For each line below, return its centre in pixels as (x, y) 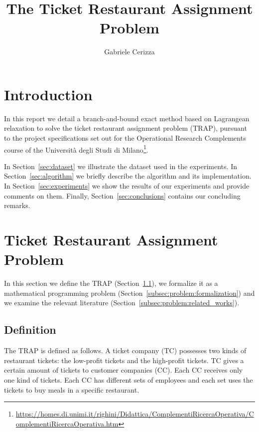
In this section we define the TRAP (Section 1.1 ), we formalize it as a (111, 283)
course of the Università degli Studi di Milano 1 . (76, 149)
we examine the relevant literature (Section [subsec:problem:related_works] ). (122, 303)
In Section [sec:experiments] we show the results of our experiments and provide (127, 186)
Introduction (48, 94)
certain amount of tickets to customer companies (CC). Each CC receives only (124, 370)
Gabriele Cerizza (129, 52)
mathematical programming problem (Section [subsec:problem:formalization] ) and (129, 293)
